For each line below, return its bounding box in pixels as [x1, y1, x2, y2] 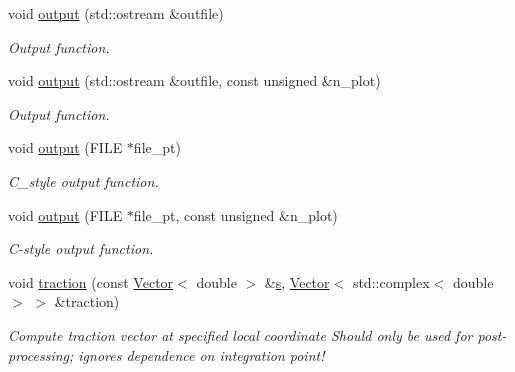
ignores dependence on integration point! [78, 344, 325, 365]
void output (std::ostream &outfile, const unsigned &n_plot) [8, 70, 381, 91]
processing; [8, 344, 74, 365]
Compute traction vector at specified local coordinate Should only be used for [8, 324, 473, 345]
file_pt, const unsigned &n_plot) [133, 204, 338, 225]
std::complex [352, 271, 430, 292]
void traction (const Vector [8, 271, 174, 292]
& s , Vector [264, 271, 330, 292]
